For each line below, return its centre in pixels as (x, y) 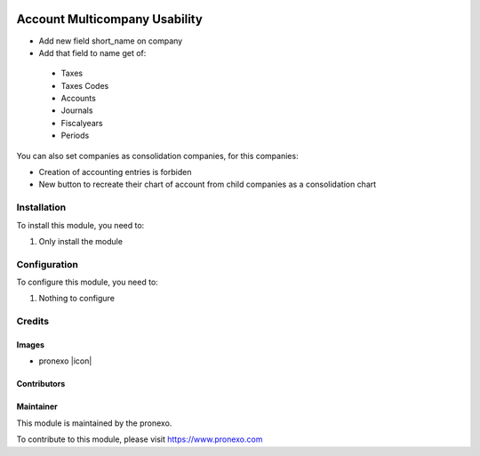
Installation (41, 207)
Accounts (79, 99)
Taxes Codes (85, 85)
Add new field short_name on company (111, 41)
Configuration (48, 264)
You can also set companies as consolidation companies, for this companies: (157, 156)
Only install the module (81, 241)
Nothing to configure (77, 299)
